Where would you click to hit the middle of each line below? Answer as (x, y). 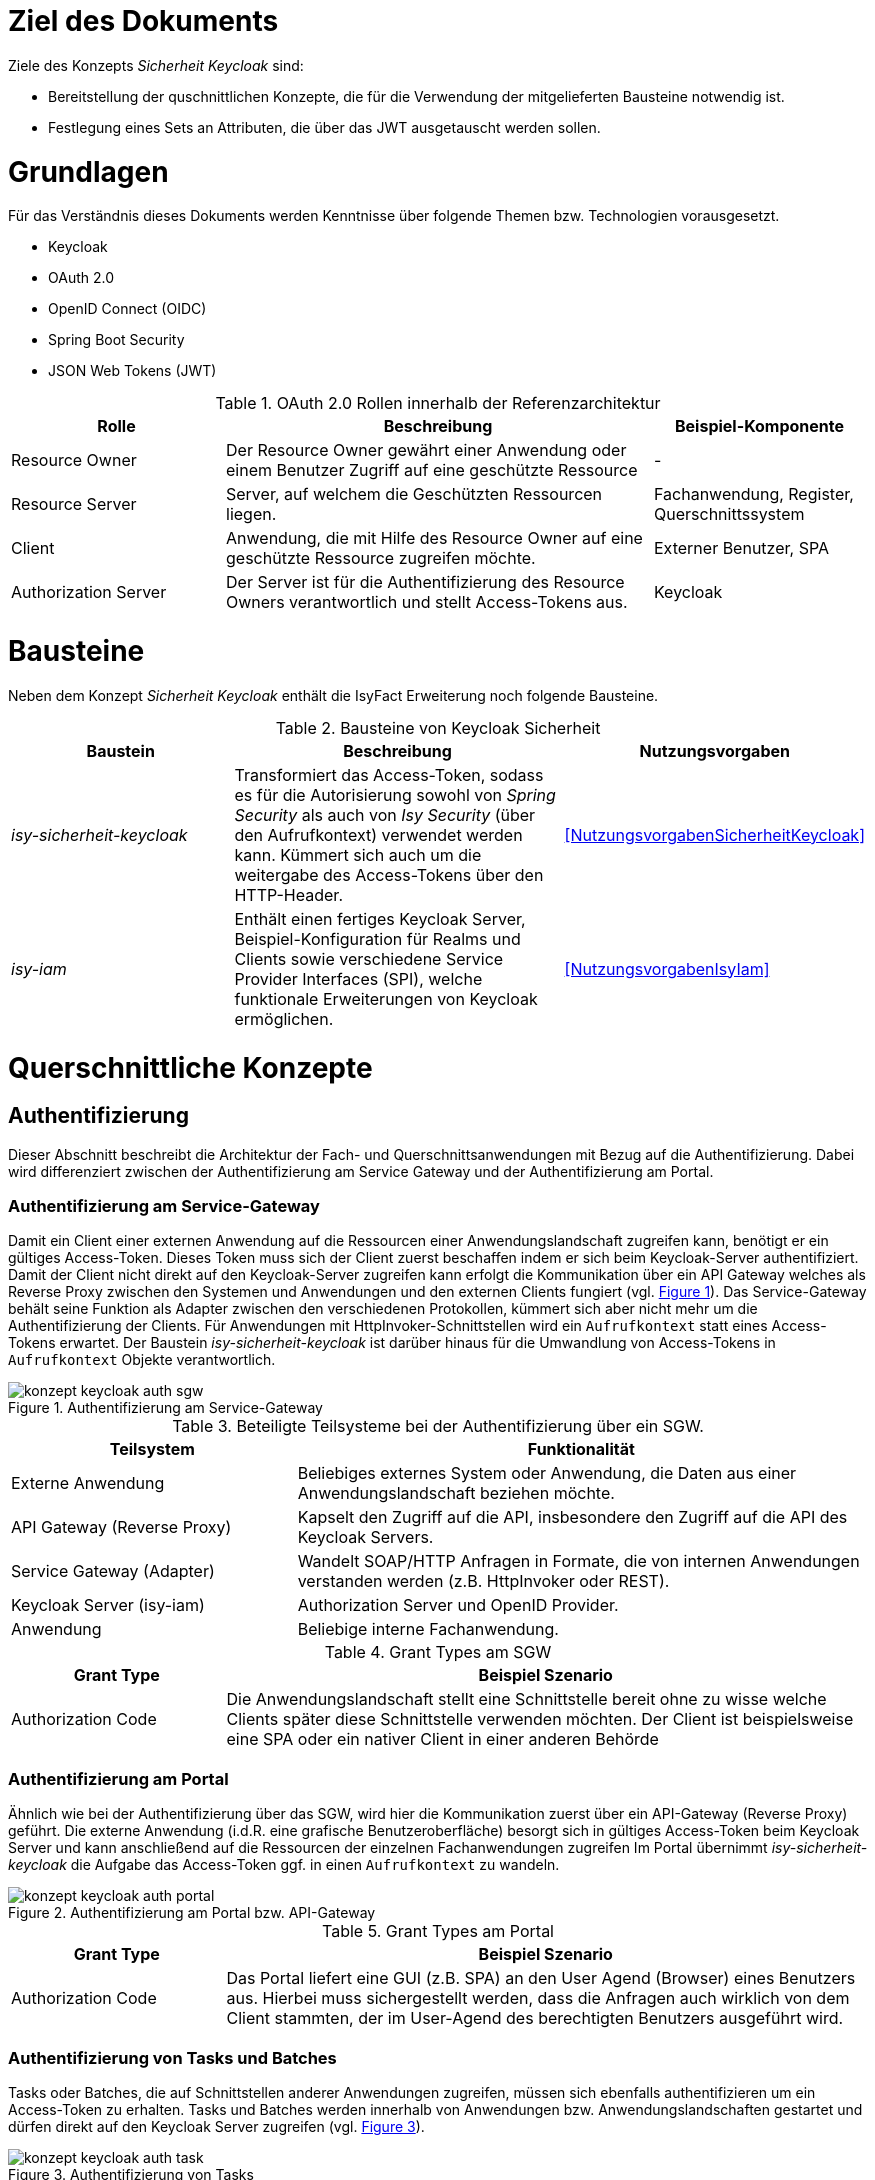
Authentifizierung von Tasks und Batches (172, 2057)
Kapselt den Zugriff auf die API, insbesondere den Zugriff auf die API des (572, 1517)
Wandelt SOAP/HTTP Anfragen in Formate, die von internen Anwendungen (578, 1561)
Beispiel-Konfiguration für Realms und (377, 938)
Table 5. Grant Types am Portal (437, 1931)
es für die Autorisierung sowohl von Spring (395, 794)
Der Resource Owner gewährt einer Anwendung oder (426, 450)
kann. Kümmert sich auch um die (358, 854)
